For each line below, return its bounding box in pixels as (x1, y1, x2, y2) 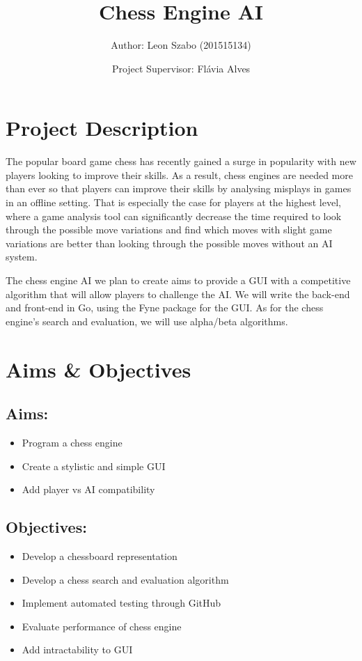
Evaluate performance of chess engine (22, 619, 182, 633)
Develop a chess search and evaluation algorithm (22, 572, 229, 586)
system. (6, 249, 38, 264)
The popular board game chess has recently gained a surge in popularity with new (6, 154, 356, 169)
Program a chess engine (22, 435, 123, 449)
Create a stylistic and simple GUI (22, 458, 166, 473)
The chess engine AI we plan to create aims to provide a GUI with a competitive (6, 273, 351, 287)
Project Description (6, 114, 198, 142)
